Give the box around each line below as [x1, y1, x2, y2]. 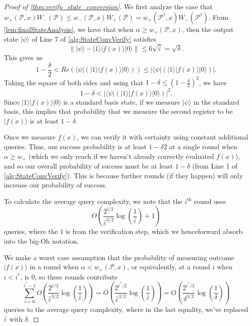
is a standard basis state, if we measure [63, 96, 180, 107]
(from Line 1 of [192, 161, 237, 171]
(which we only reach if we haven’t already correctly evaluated [28, 151, 214, 161]
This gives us [4, 52, 43, 62]
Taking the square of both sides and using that [4, 77, 143, 87]
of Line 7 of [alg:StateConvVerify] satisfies [32, 34, 156, 44]
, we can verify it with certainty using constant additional [77, 132, 249, 142]
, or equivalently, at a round [127, 262, 210, 272]
